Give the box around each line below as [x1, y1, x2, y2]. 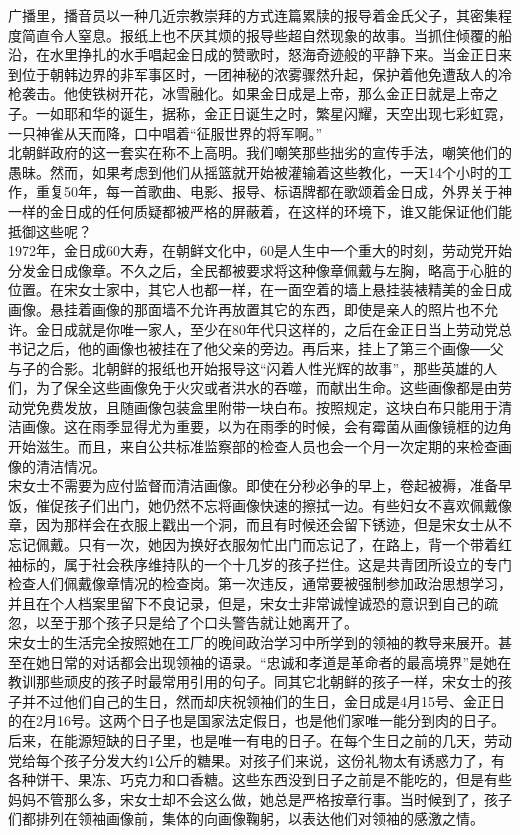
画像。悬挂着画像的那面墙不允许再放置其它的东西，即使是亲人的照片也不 [8, 298, 484, 319]
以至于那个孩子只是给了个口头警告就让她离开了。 [35, 612, 358, 633]
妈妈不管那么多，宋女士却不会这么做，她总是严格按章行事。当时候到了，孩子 [8, 788, 512, 809]
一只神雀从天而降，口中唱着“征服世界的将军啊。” [8, 122, 323, 143]
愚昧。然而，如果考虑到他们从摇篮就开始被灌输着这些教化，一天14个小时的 [8, 161, 498, 182]
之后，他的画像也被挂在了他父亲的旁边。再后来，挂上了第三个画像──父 [35, 338, 504, 359]
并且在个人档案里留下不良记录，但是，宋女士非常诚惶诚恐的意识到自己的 [8, 592, 484, 613]
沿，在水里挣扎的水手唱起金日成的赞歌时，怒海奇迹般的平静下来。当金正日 [8, 44, 498, 65]
